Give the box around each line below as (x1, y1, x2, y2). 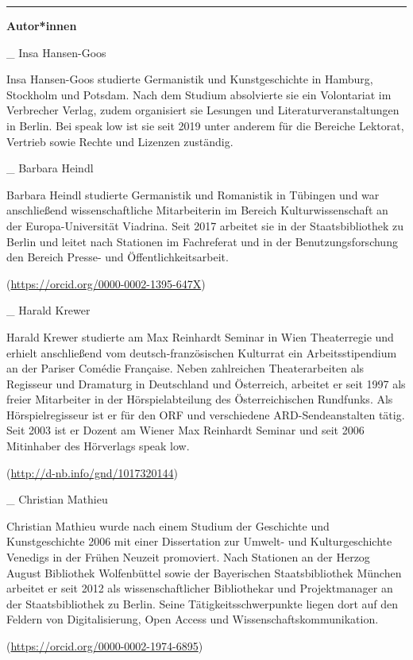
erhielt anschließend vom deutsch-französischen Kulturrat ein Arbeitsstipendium (6, 344, 397, 361)
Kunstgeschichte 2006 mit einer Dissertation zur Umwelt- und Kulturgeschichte (6, 533, 392, 550)
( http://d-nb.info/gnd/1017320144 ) (6, 464, 178, 481)
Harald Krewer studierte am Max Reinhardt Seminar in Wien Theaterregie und (6, 328, 394, 345)
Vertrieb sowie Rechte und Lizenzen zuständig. (6, 133, 234, 149)
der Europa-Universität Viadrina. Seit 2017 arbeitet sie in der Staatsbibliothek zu (6, 217, 404, 234)
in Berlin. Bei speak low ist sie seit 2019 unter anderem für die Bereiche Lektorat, (6, 117, 404, 133)
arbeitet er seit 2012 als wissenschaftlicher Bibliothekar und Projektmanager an (6, 580, 393, 596)
